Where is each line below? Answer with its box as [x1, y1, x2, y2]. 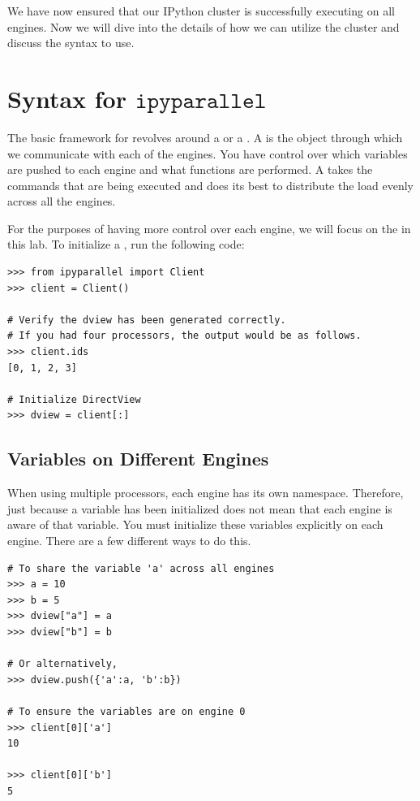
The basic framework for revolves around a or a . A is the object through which [7, 128, 403, 145]
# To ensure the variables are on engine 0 [7, 705, 246, 717]
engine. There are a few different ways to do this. [7, 531, 251, 548]
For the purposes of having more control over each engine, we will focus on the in [7, 219, 411, 236]
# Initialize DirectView [7, 393, 141, 405]
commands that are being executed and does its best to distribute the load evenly [7, 176, 414, 193]
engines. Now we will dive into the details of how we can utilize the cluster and [7, 18, 400, 35]
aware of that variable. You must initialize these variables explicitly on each [7, 516, 384, 533]
